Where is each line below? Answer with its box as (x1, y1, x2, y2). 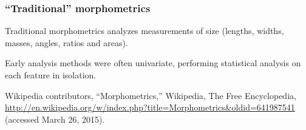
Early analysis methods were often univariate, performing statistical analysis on (5, 56, 301, 69)
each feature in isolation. (5, 69, 97, 81)
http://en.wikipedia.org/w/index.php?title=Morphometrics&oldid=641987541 (5, 101, 295, 114)
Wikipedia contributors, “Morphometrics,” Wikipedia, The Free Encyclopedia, (5, 89, 296, 101)
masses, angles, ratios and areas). (5, 36, 128, 49)
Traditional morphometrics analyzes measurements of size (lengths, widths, (5, 24, 284, 37)
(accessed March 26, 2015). (5, 112, 105, 125)
